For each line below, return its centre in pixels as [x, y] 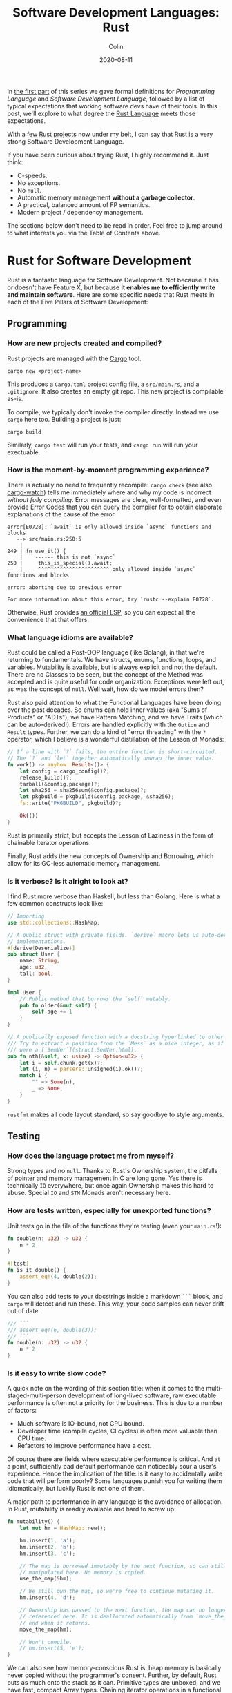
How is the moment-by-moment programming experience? [108, 470]
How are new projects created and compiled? [85, 343]
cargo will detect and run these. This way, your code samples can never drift [116, 1304]
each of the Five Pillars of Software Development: [78, 302]
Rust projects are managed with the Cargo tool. [74, 358]
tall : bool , [37, 974]
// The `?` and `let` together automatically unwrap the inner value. [111, 758]
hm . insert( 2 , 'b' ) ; [48, 1547]
